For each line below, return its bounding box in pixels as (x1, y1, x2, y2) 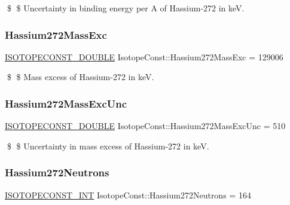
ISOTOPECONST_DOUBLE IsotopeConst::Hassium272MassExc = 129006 (5, 50, 283, 63)
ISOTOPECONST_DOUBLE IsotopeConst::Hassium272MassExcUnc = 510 (5, 120, 286, 132)
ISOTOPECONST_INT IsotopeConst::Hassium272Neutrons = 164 (5, 188, 251, 201)
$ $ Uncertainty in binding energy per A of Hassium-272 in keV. (7, 2, 245, 14)
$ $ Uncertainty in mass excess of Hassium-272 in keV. (7, 139, 209, 152)
